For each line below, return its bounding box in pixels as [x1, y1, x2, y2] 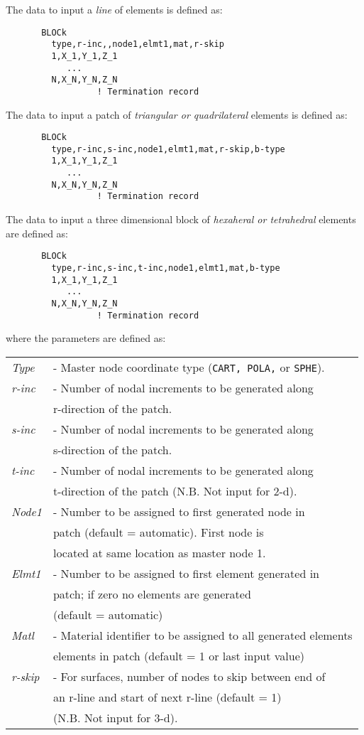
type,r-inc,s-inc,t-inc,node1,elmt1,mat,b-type [51, 262, 280, 273]
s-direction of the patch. [53, 441, 172, 458]
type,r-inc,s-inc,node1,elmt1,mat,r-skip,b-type [51, 144, 285, 154]
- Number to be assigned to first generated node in [53, 503, 305, 520]
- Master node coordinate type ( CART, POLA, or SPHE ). [53, 358, 325, 375]
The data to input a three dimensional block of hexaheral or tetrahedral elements [6, 212, 356, 227]
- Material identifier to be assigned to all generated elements [53, 626, 353, 643]
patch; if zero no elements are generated [53, 585, 251, 602]
